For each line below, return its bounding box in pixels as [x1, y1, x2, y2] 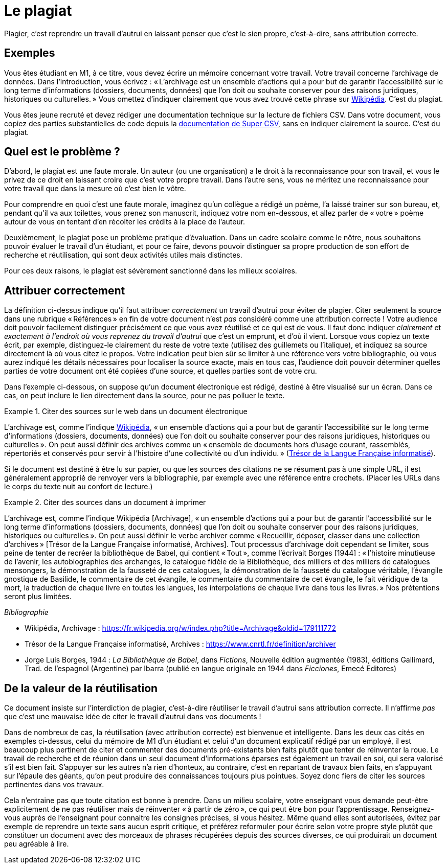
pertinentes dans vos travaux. [4, 780, 104, 789]
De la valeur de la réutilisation [4, 681, 158, 695]
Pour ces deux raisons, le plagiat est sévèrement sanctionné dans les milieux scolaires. [4, 266, 297, 276]
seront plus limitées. [4, 592, 72, 601]
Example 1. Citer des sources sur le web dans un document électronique [4, 407, 248, 416]
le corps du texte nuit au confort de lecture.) [4, 482, 153, 491]
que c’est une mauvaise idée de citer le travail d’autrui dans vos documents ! [4, 712, 261, 721]
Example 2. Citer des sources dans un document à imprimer [4, 498, 206, 507]
